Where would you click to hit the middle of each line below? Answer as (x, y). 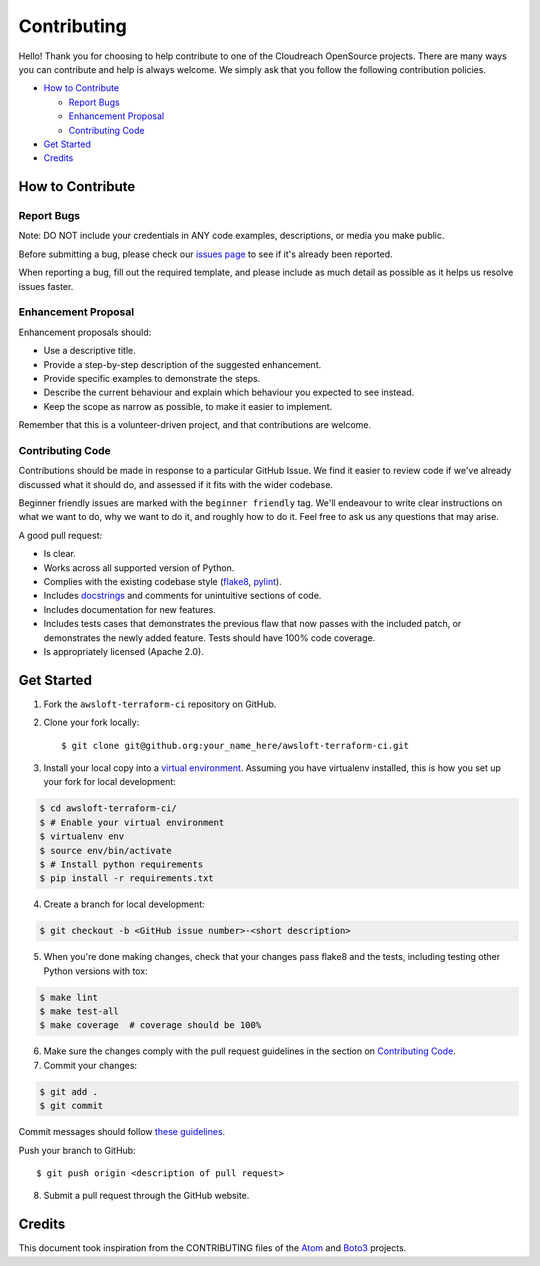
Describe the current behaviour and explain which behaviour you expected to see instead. (229, 392)
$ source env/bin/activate (105, 850)
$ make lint (69, 997)
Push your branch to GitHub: (77, 1150)
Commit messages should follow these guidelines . (122, 1132)
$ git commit (71, 1106)
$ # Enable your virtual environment (132, 822)
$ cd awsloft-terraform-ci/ (108, 808)
